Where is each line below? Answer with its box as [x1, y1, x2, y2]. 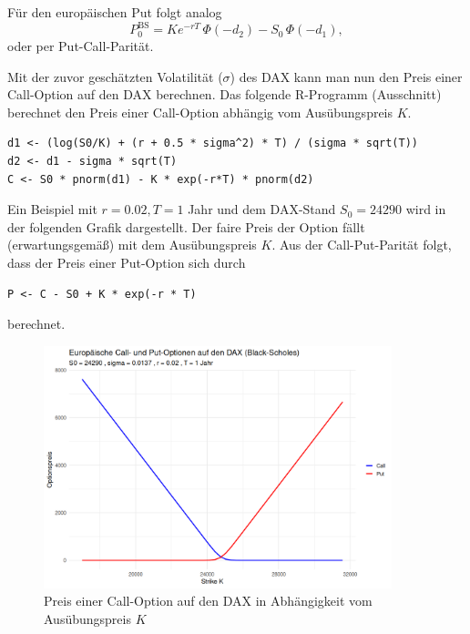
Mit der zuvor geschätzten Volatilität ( [7, 66, 223, 86]
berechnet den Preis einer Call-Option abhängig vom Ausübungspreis [7, 102, 393, 121]
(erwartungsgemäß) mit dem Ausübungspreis [7, 235, 257, 254]
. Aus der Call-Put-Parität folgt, [271, 235, 452, 254]
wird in [405, 199, 446, 219]
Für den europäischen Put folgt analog [7, 3, 222, 21]
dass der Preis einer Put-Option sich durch [7, 253, 246, 272]
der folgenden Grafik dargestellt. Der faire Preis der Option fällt [7, 217, 365, 236]
